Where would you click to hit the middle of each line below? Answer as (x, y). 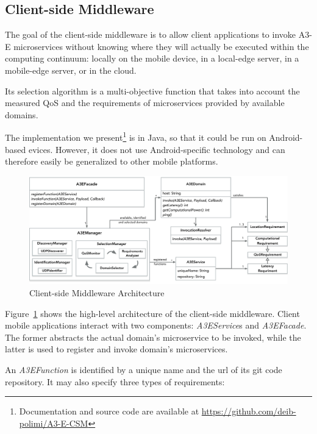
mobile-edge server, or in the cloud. (71, 70)
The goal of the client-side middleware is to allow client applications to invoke (151, 34)
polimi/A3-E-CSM (54, 423)
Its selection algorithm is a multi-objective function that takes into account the (152, 91)
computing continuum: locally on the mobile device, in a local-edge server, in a (152, 58)
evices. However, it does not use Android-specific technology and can (157, 149)
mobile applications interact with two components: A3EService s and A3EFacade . (156, 325)
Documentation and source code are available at (109, 411)
